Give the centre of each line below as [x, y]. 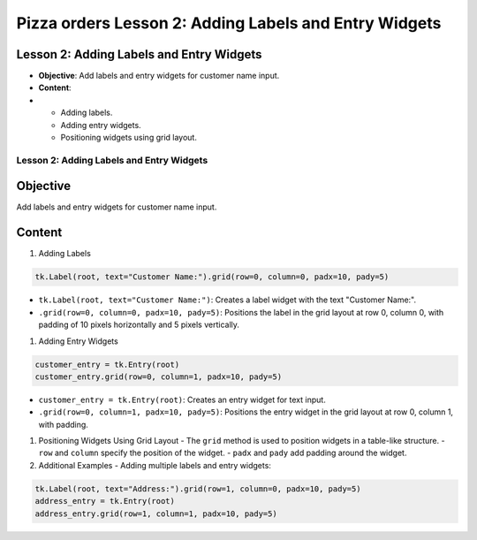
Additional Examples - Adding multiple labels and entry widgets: [155, 465]
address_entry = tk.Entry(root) [105, 501]
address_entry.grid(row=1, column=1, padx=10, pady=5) [156, 513]
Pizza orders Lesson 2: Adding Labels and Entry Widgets [229, 23]
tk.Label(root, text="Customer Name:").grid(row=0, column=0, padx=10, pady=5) [212, 277]
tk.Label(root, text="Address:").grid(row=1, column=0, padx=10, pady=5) [198, 489]
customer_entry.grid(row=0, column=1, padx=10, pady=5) [159, 376]
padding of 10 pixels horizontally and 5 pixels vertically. [139, 325]
